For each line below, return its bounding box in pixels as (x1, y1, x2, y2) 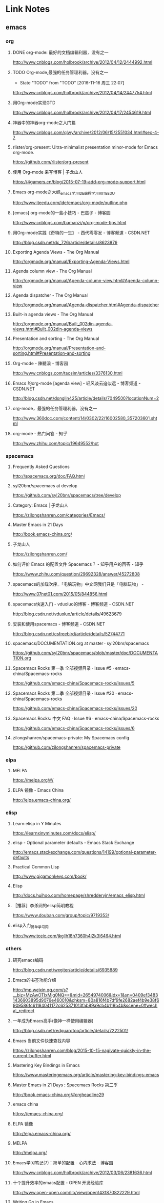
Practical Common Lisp (12, 863, 60, 869)
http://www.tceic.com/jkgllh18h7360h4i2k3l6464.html (12, 933, 121, 939)
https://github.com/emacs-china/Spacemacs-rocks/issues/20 (12, 705, 138, 711)
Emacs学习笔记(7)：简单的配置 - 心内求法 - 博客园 (12, 1159, 114, 1166)
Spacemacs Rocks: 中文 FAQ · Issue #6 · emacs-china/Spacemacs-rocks (12, 715, 160, 721)
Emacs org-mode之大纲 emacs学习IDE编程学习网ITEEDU (12, 189, 115, 196)
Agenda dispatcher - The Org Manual (12, 292, 88, 298)
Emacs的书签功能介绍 (12, 977, 57, 983)
